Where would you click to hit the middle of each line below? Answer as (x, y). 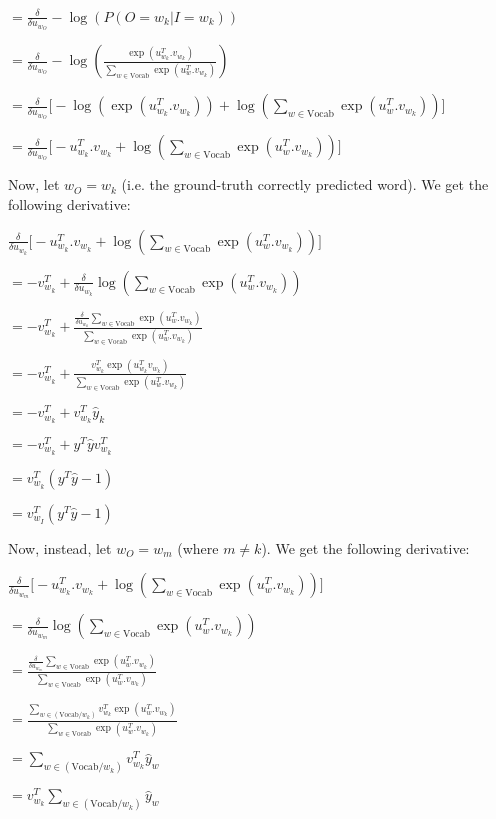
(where (198, 547)
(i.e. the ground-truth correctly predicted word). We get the (305, 184)
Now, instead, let (60, 547)
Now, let (34, 184)
